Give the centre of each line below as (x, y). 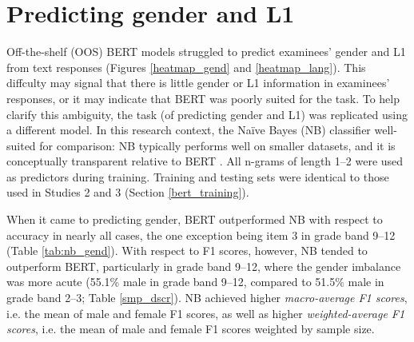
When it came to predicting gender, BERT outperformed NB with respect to (195, 219)
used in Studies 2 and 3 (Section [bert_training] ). (128, 192)
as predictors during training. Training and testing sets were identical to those (198, 176)
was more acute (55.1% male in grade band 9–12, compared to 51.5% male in (195, 282)
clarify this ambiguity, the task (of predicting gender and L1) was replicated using (207, 114)
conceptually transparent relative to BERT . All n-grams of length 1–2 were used (205, 161)
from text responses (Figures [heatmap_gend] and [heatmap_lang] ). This (186, 67)
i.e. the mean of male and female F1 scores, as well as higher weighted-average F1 (206, 313)
